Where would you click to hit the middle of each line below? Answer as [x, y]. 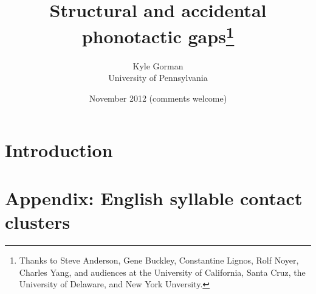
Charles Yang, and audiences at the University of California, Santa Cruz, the [162, 272]
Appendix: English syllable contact [154, 198]
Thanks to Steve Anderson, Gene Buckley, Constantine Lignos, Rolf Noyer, [159, 260]
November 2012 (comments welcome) [158, 98]
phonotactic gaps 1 [158, 35]
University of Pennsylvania [158, 78]
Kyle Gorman [158, 65]
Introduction [59, 150]
